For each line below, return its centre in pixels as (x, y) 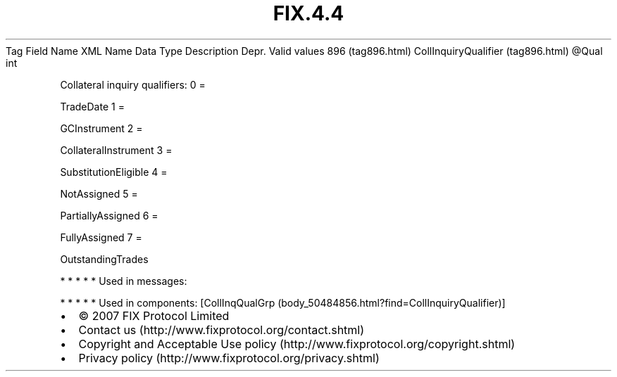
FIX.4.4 (308, 13)
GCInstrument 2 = (101, 128)
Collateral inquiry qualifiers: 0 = (133, 84)
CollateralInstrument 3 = (116, 150)
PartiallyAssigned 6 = (109, 215)
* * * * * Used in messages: (124, 281)
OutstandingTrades (104, 259)
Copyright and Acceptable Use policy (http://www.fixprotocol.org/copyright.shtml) (297, 344)
